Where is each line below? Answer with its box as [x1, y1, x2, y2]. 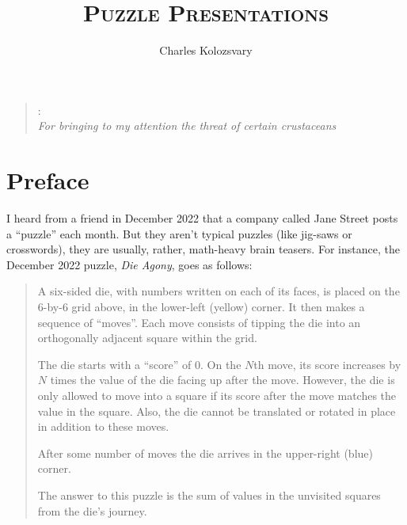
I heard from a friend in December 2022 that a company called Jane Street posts [6, 210, 398, 226]
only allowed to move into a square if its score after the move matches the [37, 386, 397, 403]
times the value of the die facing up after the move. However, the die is [50, 371, 395, 388]
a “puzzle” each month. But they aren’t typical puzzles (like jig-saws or [6, 225, 352, 242]
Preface [6, 164, 89, 196]
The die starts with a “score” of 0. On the [37, 356, 242, 372]
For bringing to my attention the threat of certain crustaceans [37, 117, 337, 134]
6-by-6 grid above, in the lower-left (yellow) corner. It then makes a [37, 299, 365, 314]
